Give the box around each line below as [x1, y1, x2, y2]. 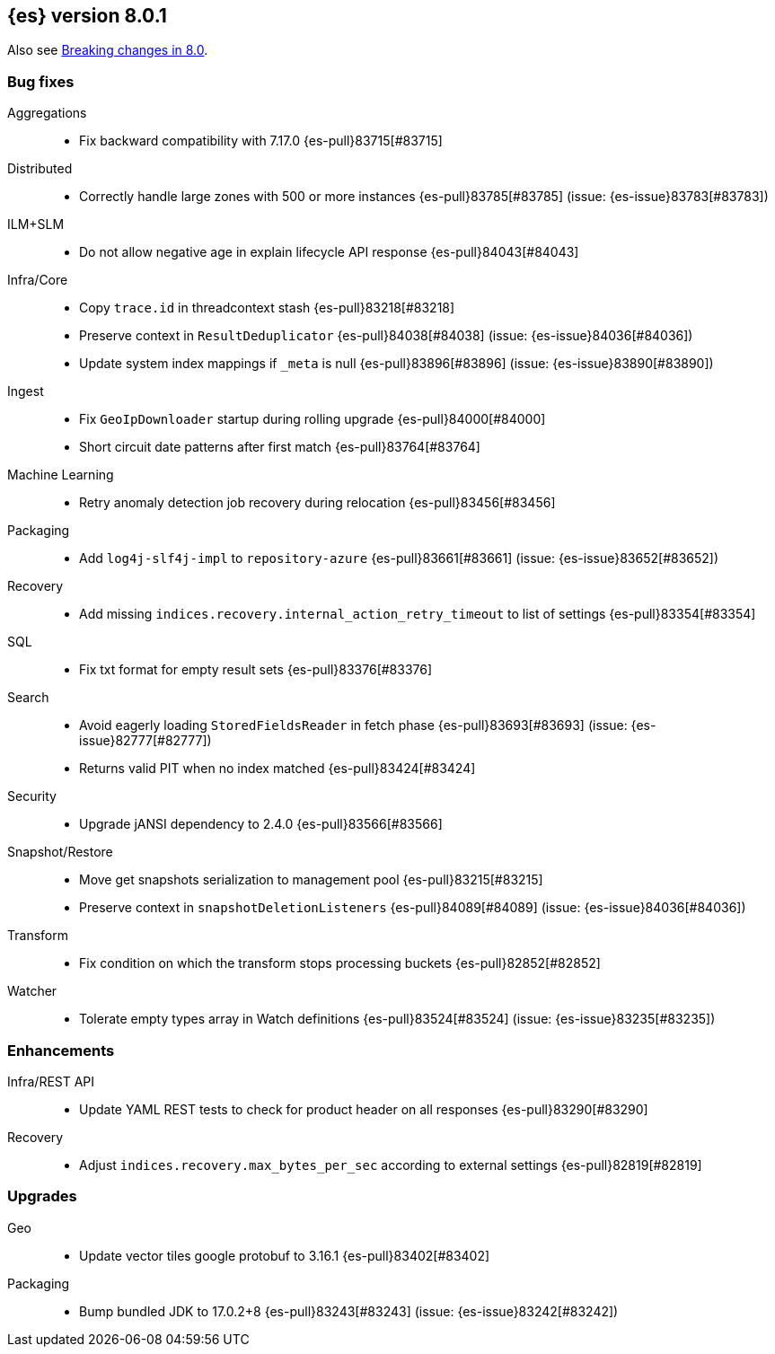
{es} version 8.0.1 [7, 4, 167, 27]
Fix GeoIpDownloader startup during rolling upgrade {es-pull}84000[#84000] [79, 411, 546, 427]
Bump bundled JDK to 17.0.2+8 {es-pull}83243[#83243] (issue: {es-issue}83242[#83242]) [79, 1303, 619, 1319]
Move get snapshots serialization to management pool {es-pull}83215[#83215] [79, 872, 543, 888]
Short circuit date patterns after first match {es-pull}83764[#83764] [79, 439, 480, 455]
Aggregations [7, 105, 87, 121]
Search [7, 690, 49, 706]
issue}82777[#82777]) [79, 733, 212, 749]
